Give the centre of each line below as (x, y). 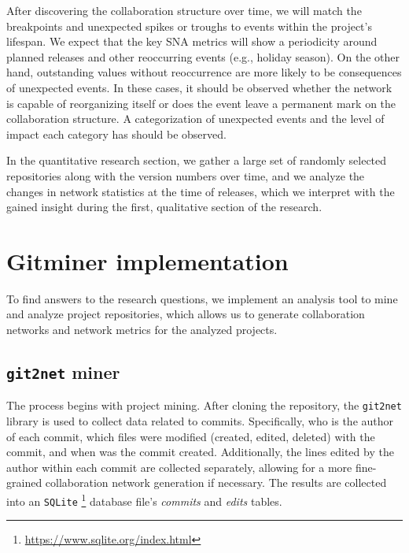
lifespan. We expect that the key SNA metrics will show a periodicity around (192, 41)
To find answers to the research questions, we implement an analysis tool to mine (202, 298)
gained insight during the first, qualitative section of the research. (164, 207)
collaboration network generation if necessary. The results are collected (216, 482)
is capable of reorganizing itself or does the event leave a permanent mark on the (201, 103)
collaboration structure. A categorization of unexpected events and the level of (195, 119)
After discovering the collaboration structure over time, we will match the (184, 10)
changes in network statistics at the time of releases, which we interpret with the (201, 191)
